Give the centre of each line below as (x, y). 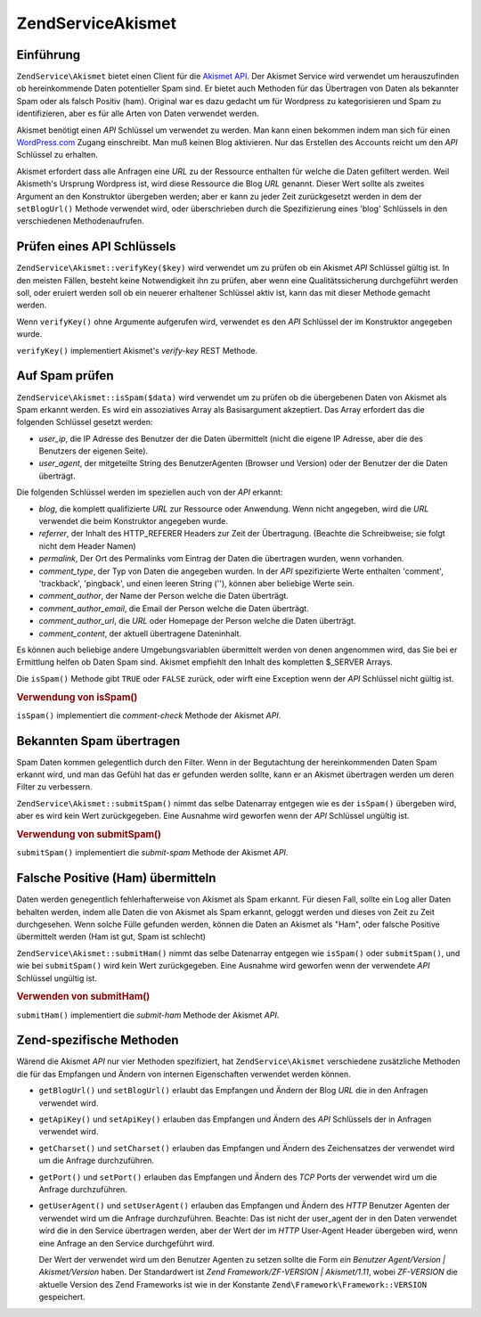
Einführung (48, 55)
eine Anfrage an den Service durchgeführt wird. (127, 1243)
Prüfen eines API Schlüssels (96, 246)
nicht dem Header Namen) (88, 546)
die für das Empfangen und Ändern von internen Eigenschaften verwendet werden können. (183, 1074)
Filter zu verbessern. (54, 787)
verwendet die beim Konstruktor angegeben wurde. (134, 521)
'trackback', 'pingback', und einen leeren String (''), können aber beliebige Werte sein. (197, 583)
